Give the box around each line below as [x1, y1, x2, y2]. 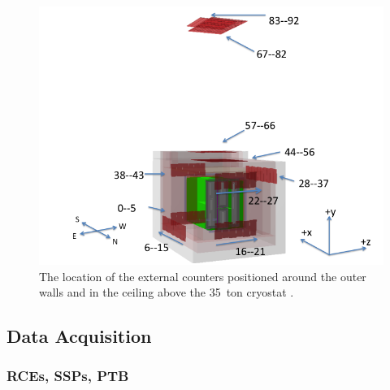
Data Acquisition [6, 323, 152, 349]
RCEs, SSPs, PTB [6, 366, 129, 386]
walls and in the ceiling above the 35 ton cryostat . [39, 284, 294, 301]
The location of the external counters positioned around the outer [39, 267, 366, 284]
